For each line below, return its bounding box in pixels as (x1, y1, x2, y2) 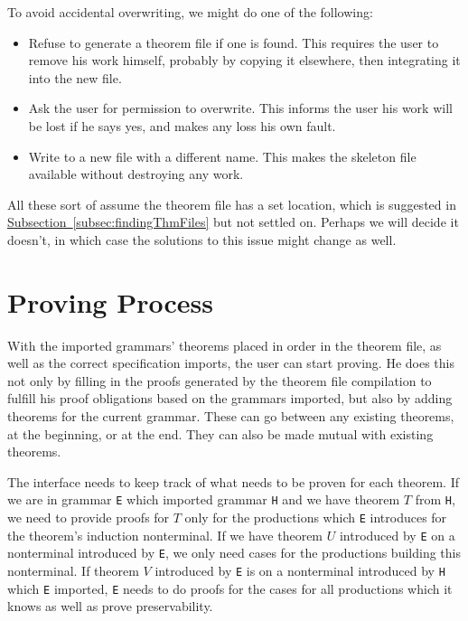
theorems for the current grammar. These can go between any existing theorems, (7, 407, 454, 426)
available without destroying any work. (28, 165, 244, 183)
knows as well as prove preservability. (7, 597, 213, 616)
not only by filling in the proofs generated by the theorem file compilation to (7, 371, 432, 390)
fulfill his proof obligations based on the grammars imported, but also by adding (7, 389, 453, 408)
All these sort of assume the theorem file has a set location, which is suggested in (7, 194, 456, 213)
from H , (415, 490, 455, 509)
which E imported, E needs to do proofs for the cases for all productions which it (7, 579, 453, 597)
